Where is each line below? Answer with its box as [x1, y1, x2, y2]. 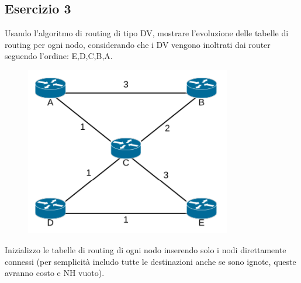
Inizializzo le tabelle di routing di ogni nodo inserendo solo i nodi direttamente [5, 244, 286, 256]
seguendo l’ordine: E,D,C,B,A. [5, 50, 113, 62]
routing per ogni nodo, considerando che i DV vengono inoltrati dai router [5, 38, 271, 50]
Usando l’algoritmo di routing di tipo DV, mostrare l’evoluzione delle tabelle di [5, 27, 289, 39]
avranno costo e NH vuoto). [5, 267, 105, 279]
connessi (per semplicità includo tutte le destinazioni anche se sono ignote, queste [5, 255, 296, 267]
